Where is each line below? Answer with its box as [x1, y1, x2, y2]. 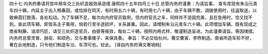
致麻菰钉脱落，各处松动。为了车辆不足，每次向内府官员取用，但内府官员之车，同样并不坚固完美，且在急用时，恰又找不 [9, 14, 253, 20]
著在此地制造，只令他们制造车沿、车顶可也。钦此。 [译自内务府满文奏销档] [9, 42, 162, 48]
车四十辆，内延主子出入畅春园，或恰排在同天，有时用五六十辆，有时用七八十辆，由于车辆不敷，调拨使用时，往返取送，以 [9, 7, 257, 13]
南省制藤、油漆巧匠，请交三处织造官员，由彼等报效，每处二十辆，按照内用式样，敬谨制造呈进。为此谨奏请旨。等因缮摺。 [9, 28, 257, 34]
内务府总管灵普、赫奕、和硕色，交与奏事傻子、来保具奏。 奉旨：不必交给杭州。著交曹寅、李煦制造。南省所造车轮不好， [9, 35, 254, 41]
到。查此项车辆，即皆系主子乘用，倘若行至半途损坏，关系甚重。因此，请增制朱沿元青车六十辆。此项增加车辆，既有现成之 [9, 21, 257, 27]
